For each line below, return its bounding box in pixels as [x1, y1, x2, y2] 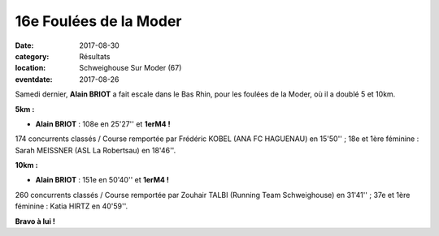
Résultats [79, 51, 111, 61]
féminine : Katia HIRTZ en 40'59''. [15, 201, 128, 211]
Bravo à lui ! [15, 216, 56, 226]
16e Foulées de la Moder [15, 12, 182, 30]
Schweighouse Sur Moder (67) [79, 63, 182, 73]
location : [15, 63, 46, 73]
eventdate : [15, 74, 53, 84]
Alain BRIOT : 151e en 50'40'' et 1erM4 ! [35, 175, 170, 185]
